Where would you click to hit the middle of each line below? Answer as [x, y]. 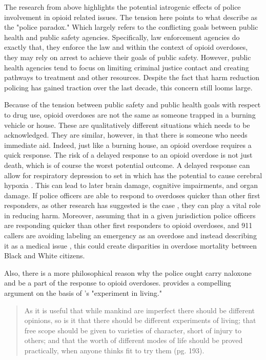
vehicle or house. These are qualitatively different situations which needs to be [127, 125]
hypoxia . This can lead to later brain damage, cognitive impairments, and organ [131, 185]
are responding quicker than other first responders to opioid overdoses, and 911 [128, 225]
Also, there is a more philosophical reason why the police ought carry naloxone [128, 272]
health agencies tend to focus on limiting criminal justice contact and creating [127, 67]
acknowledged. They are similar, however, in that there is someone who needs [126, 135]
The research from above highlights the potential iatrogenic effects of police [122, 7]
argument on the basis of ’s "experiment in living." [83, 293]
